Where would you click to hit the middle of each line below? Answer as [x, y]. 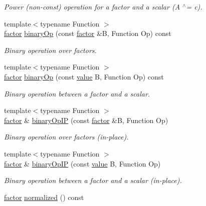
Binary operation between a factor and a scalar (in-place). [93, 180]
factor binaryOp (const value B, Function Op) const [84, 76]
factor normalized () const [44, 197]
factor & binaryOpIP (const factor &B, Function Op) [86, 120]
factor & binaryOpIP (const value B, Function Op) [82, 163]
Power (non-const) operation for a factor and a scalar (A [92, 6]
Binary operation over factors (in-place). [66, 137]
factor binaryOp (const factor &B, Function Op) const [88, 33]
